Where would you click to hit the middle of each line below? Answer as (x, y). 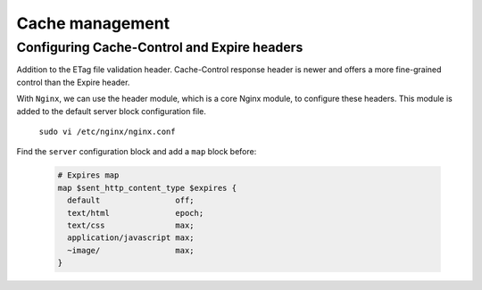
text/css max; (131, 225)
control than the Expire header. (73, 82)
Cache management (93, 23)
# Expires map (88, 175)
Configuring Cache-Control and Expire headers (160, 47)
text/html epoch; (136, 213)
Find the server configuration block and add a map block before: (137, 152)
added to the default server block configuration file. (112, 111)
